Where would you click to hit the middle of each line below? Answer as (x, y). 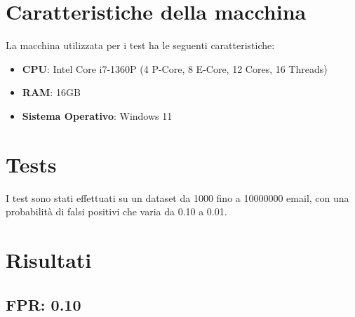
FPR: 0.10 (43, 304)
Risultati (49, 259)
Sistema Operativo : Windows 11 (97, 115)
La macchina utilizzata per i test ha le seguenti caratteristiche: (140, 45)
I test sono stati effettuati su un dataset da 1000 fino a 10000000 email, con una (177, 197)
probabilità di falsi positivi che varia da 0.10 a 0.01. (116, 211)
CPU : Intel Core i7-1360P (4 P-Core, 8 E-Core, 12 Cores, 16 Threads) (175, 68)
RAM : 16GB (51, 92)
